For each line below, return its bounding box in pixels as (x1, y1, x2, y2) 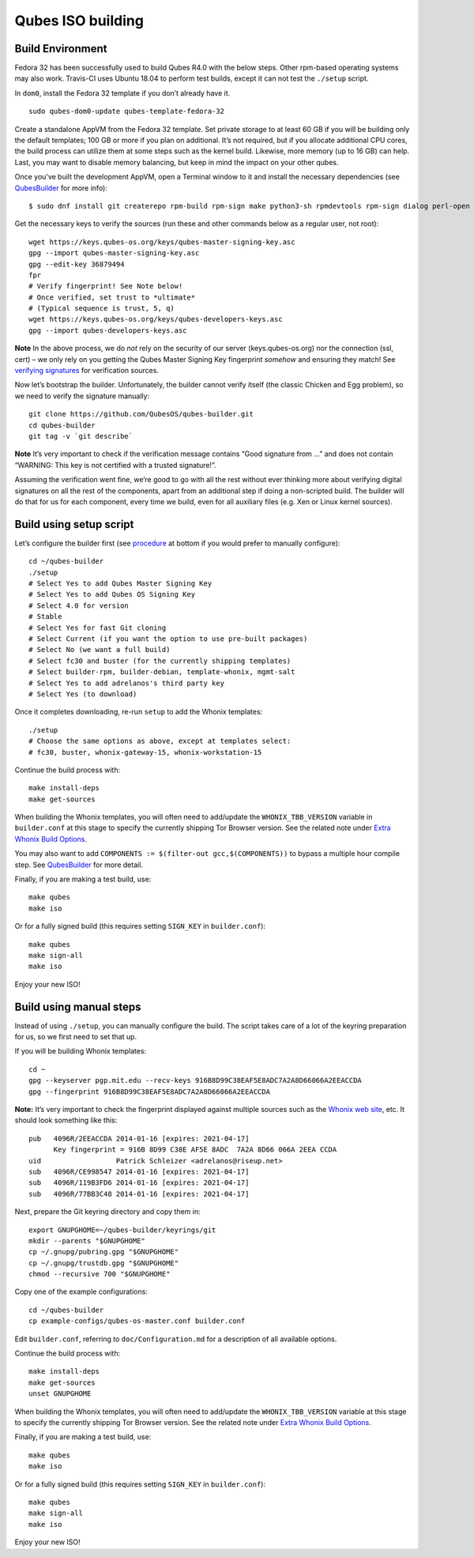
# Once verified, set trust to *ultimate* (28, 292, 196, 302)
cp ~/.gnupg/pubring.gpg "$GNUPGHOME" (28, 1247, 179, 1257)
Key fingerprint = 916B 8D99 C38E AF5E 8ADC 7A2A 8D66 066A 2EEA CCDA (53, 1145, 337, 1154)
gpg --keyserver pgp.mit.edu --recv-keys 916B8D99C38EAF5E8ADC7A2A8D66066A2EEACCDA (28, 1076, 363, 1085)
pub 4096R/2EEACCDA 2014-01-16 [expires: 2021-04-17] (28, 1134, 250, 1143)
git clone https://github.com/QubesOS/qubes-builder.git (28, 409, 254, 419)
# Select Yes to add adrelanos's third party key (28, 678, 225, 688)
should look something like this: (14, 1115, 118, 1125)
